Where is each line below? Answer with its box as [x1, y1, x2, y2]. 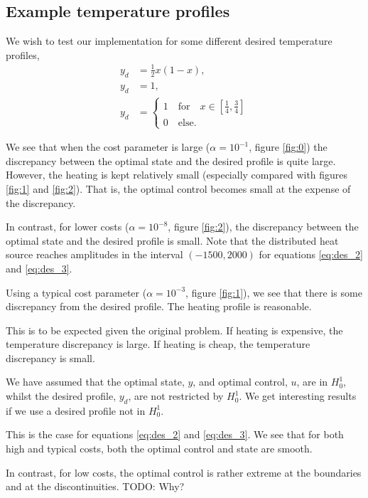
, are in [296, 374, 328, 389]
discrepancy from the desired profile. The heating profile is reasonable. [6, 299, 312, 314]
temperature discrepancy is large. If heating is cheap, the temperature [6, 337, 310, 351]
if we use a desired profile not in [6, 403, 146, 418]
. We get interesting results [239, 388, 357, 403]
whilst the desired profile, [6, 388, 117, 403]
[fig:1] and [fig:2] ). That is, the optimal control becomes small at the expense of [6, 181, 351, 196]
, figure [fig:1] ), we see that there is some [185, 285, 362, 300]
